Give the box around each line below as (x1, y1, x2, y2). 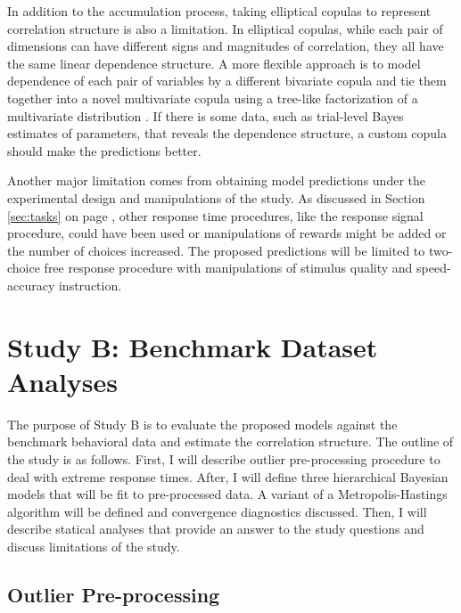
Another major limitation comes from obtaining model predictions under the (7, 171, 425, 190)
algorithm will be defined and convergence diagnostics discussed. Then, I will (7, 502, 427, 520)
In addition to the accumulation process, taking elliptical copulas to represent (7, 2, 432, 20)
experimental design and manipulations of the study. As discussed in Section (7, 188, 425, 207)
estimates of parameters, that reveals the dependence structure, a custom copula (7, 124, 447, 143)
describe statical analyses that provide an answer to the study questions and (7, 519, 424, 538)
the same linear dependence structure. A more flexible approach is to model (7, 53, 421, 72)
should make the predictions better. (7, 141, 202, 159)
